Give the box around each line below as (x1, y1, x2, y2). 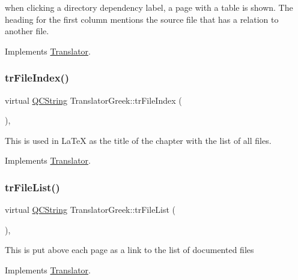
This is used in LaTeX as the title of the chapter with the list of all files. (5, 134, 272, 146)
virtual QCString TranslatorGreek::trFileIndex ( (5, 94, 182, 106)
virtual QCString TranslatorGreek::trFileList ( (5, 203, 176, 216)
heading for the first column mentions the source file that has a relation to (5, 13, 279, 25)
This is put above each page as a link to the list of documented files (5, 243, 254, 256)
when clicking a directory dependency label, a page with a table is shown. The (5, 1, 293, 13)
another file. (5, 25, 49, 37)
